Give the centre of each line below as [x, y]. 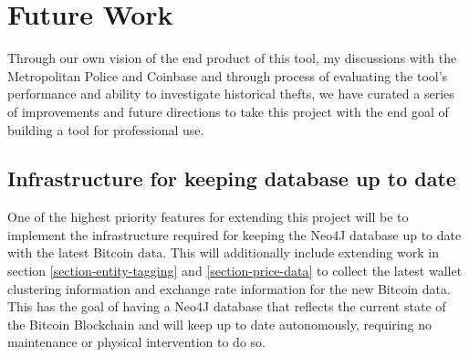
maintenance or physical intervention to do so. [136, 342]
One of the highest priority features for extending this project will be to [208, 217]
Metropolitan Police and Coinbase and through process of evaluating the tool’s [228, 75]
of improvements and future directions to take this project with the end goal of [228, 111]
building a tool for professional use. [106, 129]
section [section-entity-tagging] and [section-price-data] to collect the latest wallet [235, 271]
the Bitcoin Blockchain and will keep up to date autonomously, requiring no [219, 324]
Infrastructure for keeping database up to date [232, 178]
